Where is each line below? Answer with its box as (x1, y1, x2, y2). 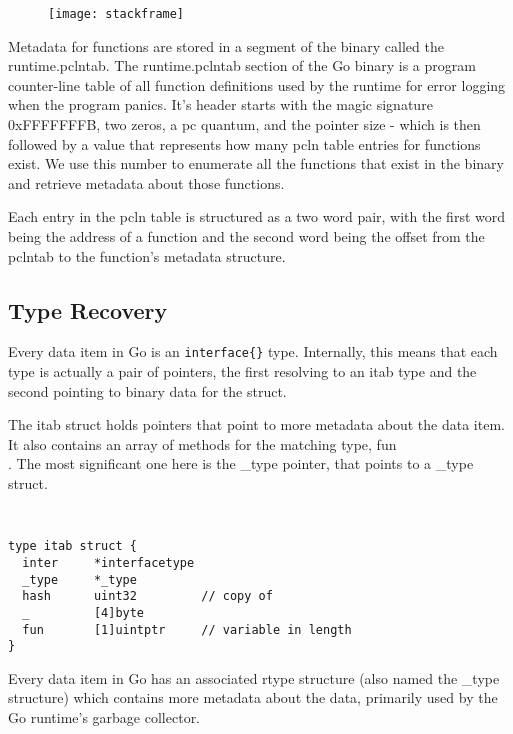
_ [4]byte (22, 605, 145, 620)
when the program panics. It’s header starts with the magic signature (8, 94, 433, 115)
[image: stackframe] (48, 7, 185, 21)
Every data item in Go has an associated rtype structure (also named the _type (8, 667, 500, 688)
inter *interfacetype (22, 555, 195, 570)
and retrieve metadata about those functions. (8, 172, 285, 193)
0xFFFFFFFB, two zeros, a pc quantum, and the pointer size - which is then (8, 114, 481, 135)
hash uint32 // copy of (22, 589, 273, 604)
